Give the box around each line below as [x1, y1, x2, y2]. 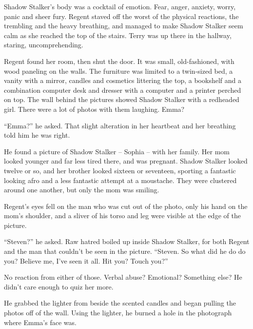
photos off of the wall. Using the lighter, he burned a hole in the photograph [4, 308, 232, 318]
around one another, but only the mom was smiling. [4, 185, 159, 195]
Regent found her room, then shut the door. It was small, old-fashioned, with [4, 56, 234, 66]
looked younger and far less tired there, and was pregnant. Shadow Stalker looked [4, 156, 248, 166]
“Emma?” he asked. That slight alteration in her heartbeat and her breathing [4, 120, 236, 130]
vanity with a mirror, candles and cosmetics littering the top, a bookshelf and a [4, 75, 241, 85]
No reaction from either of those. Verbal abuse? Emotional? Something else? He [4, 272, 242, 282]
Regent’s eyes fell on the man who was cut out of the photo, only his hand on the [4, 201, 248, 211]
